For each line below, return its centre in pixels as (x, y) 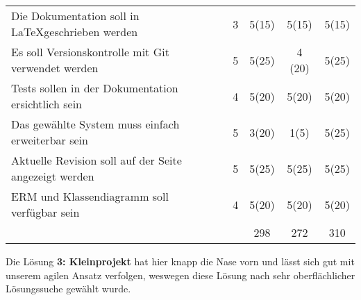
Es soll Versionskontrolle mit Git (90, 52)
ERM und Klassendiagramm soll (90, 196)
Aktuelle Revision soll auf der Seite (96, 160)
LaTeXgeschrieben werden (75, 32)
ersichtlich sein (47, 104)
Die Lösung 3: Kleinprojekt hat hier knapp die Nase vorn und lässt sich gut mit (180, 261)
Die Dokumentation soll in (75, 16)
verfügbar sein (45, 212)
